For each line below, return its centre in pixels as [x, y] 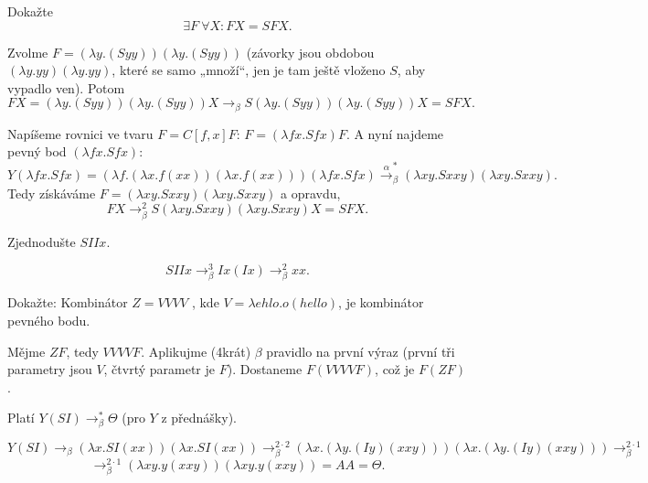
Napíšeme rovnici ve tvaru [80, 133]
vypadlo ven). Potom [66, 87]
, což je [395, 369]
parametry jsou [50, 369]
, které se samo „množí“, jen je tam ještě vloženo [249, 70]
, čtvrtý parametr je [159, 369]
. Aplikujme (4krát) [196, 351]
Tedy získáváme [52, 193]
